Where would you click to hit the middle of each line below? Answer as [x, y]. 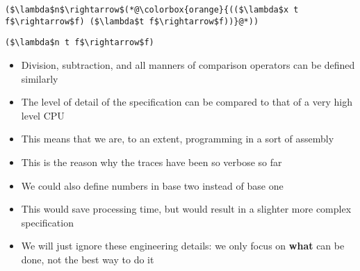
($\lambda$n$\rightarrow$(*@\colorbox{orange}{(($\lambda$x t [152, 10]
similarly [40, 78]
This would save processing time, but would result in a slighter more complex [186, 209]
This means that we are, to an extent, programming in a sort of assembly [178, 139]
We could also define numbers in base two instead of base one [152, 185]
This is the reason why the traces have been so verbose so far [152, 162]
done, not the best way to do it [88, 259]
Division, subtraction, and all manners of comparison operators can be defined [188, 64]
